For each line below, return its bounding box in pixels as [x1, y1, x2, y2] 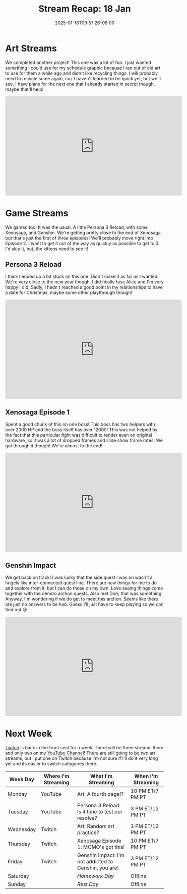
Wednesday [8, 826, 36, 832]
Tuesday [8, 808, 28, 815]
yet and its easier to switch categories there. [5, 761, 98, 766]
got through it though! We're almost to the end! [5, 443, 103, 449]
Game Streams [5, 207, 69, 219]
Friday [8, 858, 23, 865]
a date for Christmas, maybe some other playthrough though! [5, 289, 133, 295]
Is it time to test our [77, 808, 122, 815]
